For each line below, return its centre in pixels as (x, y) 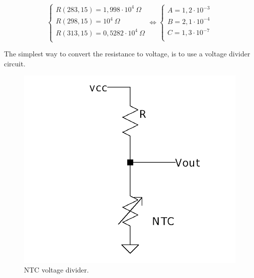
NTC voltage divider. (56, 270)
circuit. (15, 63)
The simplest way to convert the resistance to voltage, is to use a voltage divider (127, 54)
